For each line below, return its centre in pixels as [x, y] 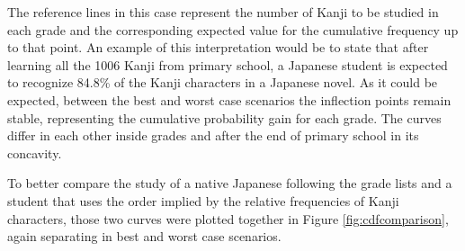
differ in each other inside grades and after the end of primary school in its [213, 135]
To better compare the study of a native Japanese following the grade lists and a [230, 183]
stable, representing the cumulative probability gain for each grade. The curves [224, 117]
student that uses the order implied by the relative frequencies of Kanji [203, 200]
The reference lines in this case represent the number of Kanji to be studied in [223, 12]
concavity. [35, 152]
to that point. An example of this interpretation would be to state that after [218, 47]
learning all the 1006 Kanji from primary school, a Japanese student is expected [228, 64]
